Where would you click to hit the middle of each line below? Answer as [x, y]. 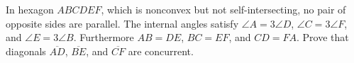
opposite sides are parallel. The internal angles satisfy [122, 23]
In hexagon [30, 9]
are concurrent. [161, 51]
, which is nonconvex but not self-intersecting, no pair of [223, 9]
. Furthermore [104, 37]
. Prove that [323, 37]
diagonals [26, 51]
